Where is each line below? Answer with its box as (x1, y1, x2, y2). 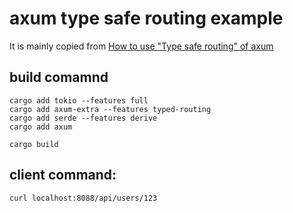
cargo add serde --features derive (9, 113, 158, 123)
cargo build (9, 139, 59, 149)
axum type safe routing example (9, 7, 284, 30)
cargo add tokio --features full (9, 95, 149, 106)
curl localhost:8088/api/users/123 (9, 193, 158, 203)
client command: (9, 167, 117, 184)
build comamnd (9, 69, 109, 86)
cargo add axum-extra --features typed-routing (9, 104, 212, 114)
